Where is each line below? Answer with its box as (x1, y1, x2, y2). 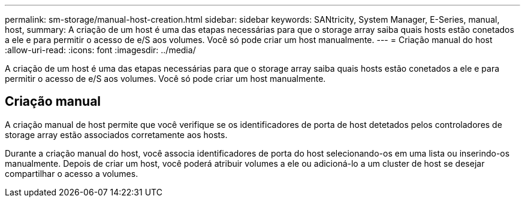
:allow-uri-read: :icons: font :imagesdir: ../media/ (5, 45, 196, 55)
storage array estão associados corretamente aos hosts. (5, 129, 228, 140)
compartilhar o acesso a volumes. (5, 168, 138, 179)
